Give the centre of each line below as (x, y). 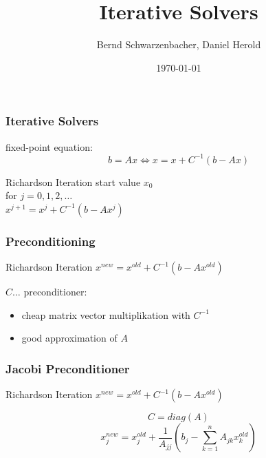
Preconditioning (51, 241)
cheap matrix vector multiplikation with (106, 314)
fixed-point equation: (49, 146)
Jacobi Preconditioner (68, 368)
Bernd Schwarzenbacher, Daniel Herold (179, 44)
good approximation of (69, 338)
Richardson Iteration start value (73, 181)
